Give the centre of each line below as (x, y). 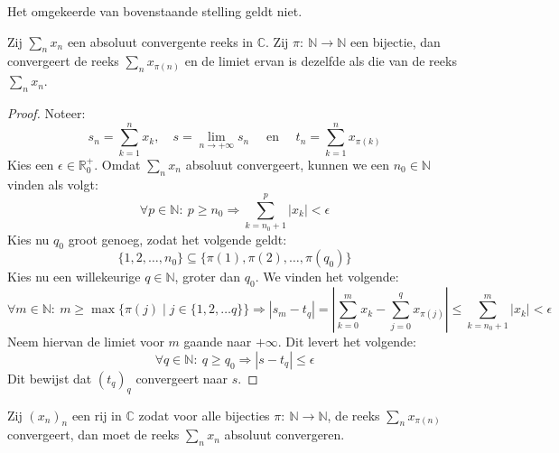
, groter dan (208, 277)
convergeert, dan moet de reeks (93, 435)
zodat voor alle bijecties (204, 415)
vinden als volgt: (53, 184)
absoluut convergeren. (284, 435)
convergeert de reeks (63, 61)
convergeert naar (182, 378)
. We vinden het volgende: (327, 277)
